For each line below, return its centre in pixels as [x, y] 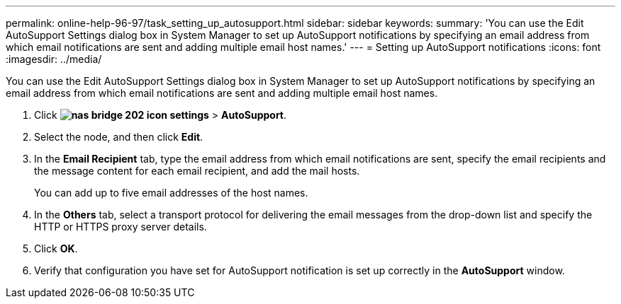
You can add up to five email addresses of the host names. [171, 193]
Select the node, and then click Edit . [119, 137]
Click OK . [56, 249]
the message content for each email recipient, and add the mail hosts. [197, 171]
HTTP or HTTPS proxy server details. [121, 227]
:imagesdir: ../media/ [54, 59]
